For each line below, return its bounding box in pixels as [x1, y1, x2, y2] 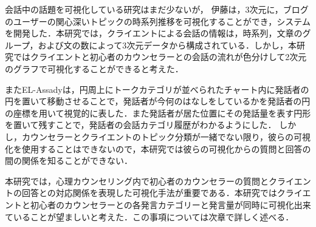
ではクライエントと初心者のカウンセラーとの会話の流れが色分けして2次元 [13, 50, 307, 63]
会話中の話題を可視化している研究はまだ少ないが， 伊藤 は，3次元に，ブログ [5, 3, 309, 15]
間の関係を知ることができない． [5, 154, 132, 167]
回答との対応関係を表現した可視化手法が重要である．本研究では [21, 186, 277, 199]
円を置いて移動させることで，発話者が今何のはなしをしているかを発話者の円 [5, 95, 311, 107]
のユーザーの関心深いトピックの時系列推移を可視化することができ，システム [5, 15, 311, 27]
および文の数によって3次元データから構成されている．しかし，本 [38, 38, 297, 51]
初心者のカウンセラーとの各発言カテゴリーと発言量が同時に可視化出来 [30, 198, 311, 211]
